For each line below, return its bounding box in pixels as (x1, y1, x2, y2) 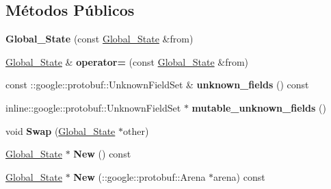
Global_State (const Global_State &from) (5, 32, 194, 46)
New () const (73, 147, 131, 161)
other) (122, 123, 149, 138)
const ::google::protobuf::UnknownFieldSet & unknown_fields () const (5, 77, 309, 92)
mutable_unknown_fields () (191, 100, 326, 114)
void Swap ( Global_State (5, 123, 116, 138)
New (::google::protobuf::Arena (73, 169, 206, 184)
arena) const (213, 169, 265, 184)
